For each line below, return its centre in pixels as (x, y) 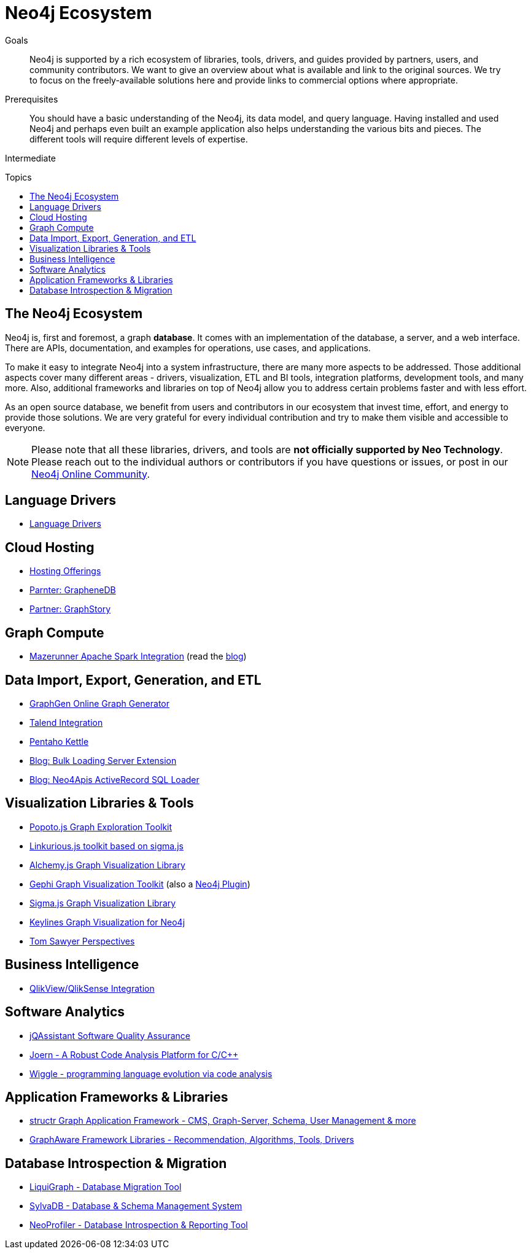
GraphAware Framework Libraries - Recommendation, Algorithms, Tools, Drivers (192, 1140)
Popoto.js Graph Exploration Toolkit (101, 827)
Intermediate (30, 158)
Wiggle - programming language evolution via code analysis (151, 1073)
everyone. (25, 427)
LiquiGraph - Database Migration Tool (106, 1187)
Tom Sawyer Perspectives (82, 941)
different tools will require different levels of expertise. (139, 139)
